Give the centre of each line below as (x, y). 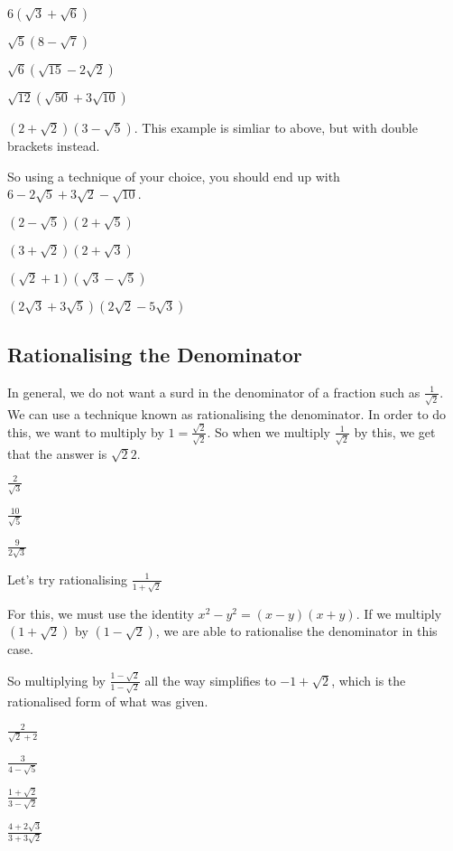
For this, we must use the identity (101, 613)
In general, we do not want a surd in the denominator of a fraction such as (214, 392)
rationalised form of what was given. (108, 701)
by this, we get (395, 431)
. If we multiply (399, 613)
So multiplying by (56, 680)
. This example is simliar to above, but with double (276, 127)
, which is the (369, 680)
